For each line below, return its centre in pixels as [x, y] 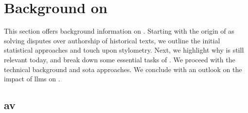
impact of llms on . [32, 79]
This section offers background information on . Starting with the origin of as [119, 31]
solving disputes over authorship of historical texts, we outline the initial [112, 40]
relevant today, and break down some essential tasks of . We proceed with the [120, 59]
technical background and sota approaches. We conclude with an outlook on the [123, 69]
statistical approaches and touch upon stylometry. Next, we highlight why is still [124, 50]
